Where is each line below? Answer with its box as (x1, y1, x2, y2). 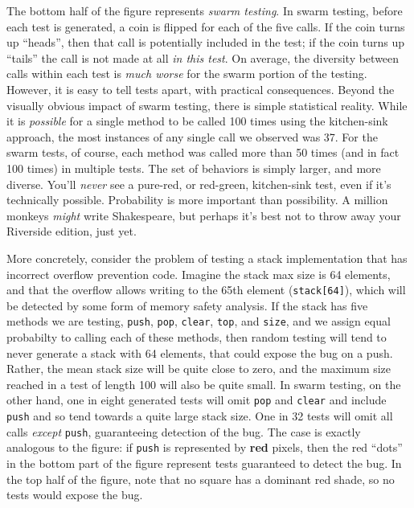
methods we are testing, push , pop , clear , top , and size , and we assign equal (6, 313, 391, 330)
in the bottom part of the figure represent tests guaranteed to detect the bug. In (6, 455, 402, 471)
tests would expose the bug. (6, 486, 143, 503)
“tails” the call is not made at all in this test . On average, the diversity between (6, 49, 400, 66)
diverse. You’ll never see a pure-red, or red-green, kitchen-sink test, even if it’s (6, 175, 391, 192)
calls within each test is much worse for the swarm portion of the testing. (6, 65, 367, 82)
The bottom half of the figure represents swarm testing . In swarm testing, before (6, 2, 403, 18)
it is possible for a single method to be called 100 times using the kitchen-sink (6, 113, 388, 129)
